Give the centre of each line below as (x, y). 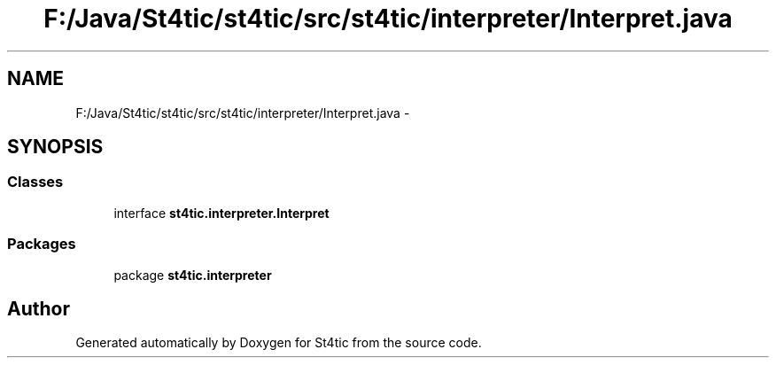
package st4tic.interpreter (193, 275)
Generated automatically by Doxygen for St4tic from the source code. (279, 343)
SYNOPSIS (55, 147)
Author (39, 308)
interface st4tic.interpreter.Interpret (221, 213)
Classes (35, 182)
